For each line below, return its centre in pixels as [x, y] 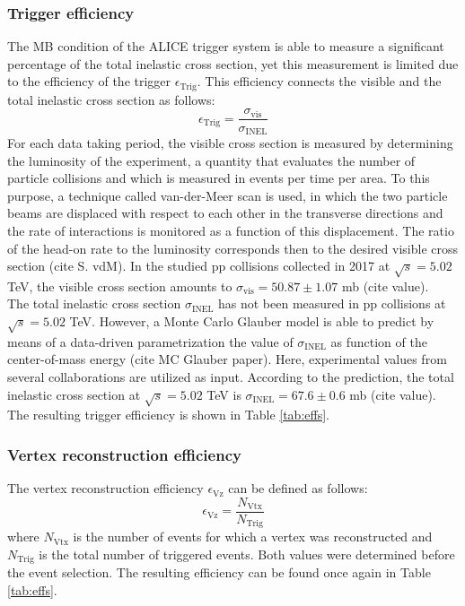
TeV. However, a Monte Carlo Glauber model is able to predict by [252, 321]
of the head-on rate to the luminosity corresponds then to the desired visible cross [232, 248]
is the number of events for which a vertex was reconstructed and [253, 537]
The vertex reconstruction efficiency [105, 488]
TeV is [224, 394]
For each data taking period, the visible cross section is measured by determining [230, 142]
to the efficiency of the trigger [89, 81]
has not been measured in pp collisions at [332, 303]
